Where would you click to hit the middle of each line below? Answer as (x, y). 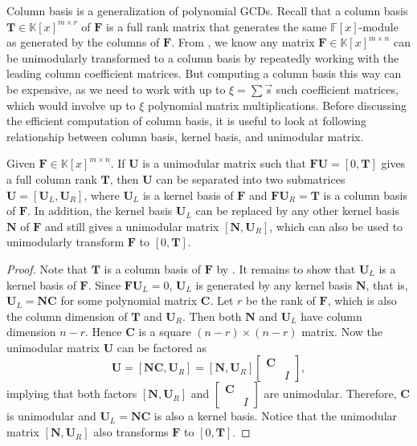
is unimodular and (51, 416)
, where (102, 195)
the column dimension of (67, 316)
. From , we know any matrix (243, 42)
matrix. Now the (342, 332)
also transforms (131, 432)
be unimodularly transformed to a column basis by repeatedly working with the (203, 57)
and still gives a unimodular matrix (132, 226)
